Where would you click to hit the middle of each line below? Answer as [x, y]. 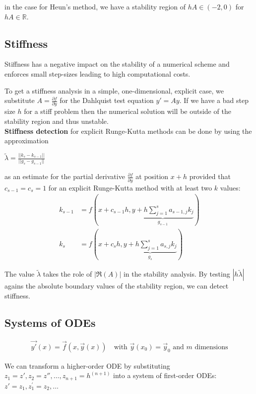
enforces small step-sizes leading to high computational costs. [97, 73]
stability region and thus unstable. [57, 121]
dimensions [211, 347]
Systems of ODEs [50, 322]
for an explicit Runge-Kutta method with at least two [130, 187]
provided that [210, 176]
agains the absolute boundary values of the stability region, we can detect [117, 286]
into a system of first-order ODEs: [165, 375]
